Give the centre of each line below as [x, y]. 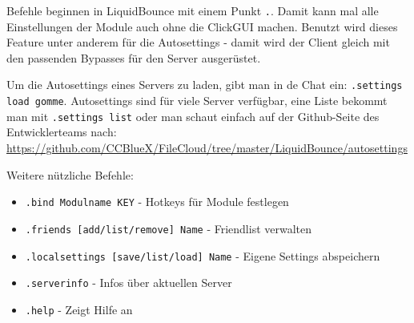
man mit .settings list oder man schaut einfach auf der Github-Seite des [193, 116]
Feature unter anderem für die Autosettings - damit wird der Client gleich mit [198, 42]
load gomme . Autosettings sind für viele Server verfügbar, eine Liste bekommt [197, 101]
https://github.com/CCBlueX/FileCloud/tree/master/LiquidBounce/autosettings [207, 147]
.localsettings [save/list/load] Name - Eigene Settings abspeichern [203, 255]
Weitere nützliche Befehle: [70, 174]
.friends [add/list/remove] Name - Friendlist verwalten [169, 228]
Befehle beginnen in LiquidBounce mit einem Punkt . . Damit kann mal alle [193, 10]
